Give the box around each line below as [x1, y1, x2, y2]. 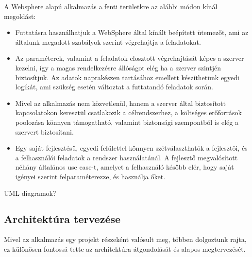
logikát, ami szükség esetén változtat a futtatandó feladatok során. [15, 82, 213, 92]
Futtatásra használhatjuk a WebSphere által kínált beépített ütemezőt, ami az [15, 27, 249, 37]
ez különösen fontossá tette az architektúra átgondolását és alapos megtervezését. [4, 243, 246, 254]
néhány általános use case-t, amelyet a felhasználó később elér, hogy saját [15, 162, 234, 172]
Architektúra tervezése [4, 211, 121, 226]
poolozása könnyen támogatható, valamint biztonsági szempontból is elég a [15, 117, 238, 127]
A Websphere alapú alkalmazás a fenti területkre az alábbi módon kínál [4, 1, 218, 11]
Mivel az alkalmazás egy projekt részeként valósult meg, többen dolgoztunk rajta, [4, 234, 247, 244]
